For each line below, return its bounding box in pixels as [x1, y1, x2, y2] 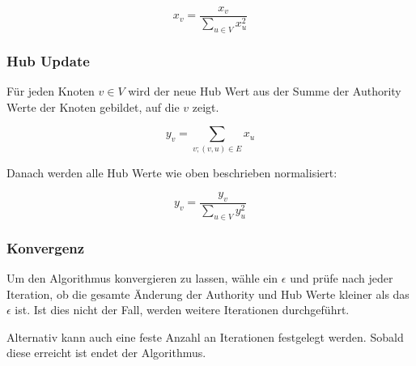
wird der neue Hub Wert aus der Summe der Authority [128, 83, 401, 100]
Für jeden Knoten [6, 83, 95, 100]
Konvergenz [6, 237, 85, 257]
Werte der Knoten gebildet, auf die [6, 98, 180, 115]
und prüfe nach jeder [290, 270, 393, 287]
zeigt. [192, 98, 219, 115]
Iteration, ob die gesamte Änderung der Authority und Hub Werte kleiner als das [6, 285, 410, 302]
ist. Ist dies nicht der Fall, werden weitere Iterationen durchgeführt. [15, 301, 350, 318]
